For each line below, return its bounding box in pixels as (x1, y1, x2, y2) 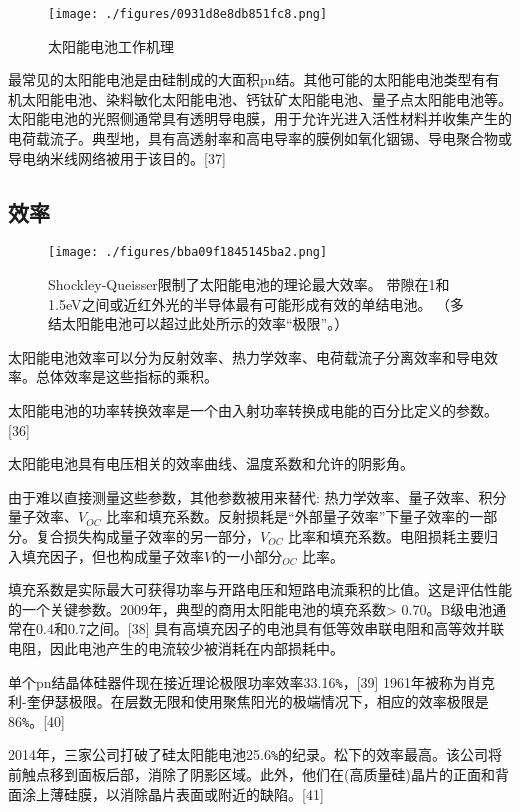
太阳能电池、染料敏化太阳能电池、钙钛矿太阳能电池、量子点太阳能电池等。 (21, 88, 512, 109)
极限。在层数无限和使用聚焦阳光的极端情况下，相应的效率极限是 (68, 691, 489, 712)
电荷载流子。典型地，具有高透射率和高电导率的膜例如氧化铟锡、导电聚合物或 (8, 128, 512, 149)
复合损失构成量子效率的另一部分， (35, 526, 260, 547)
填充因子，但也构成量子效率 (21, 545, 204, 566)
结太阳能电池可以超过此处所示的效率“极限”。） (48, 313, 349, 334)
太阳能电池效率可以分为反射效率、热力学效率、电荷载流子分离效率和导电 (8, 346, 484, 367)
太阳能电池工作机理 (48, 35, 174, 56)
